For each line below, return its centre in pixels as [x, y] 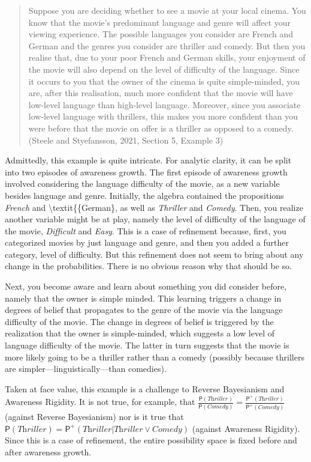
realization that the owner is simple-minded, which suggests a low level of [140, 333]
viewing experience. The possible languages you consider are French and [161, 34]
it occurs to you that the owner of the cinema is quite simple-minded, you [164, 81]
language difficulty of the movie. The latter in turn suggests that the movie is [147, 345]
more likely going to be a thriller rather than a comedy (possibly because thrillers [155, 357]
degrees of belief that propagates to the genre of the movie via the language [144, 310]
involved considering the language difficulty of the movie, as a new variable [142, 184]
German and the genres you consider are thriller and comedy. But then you [167, 45]
